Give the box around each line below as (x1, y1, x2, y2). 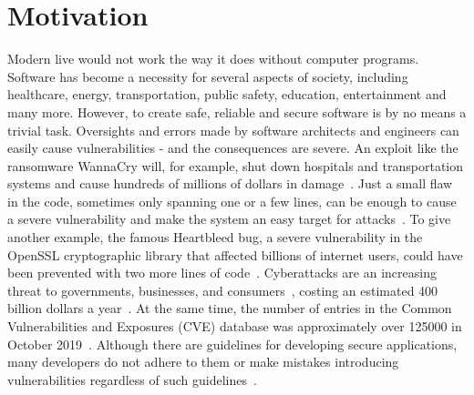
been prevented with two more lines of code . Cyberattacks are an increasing (7, 263, 437, 282)
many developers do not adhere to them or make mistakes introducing (7, 352, 399, 371)
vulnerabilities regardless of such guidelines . (7, 370, 257, 389)
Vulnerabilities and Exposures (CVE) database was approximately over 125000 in (7, 317, 462, 336)
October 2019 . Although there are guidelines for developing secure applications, (7, 334, 458, 353)
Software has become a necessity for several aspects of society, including (7, 66, 408, 86)
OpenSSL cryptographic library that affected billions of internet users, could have (7, 245, 463, 264)
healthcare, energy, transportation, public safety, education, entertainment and (7, 85, 447, 104)
